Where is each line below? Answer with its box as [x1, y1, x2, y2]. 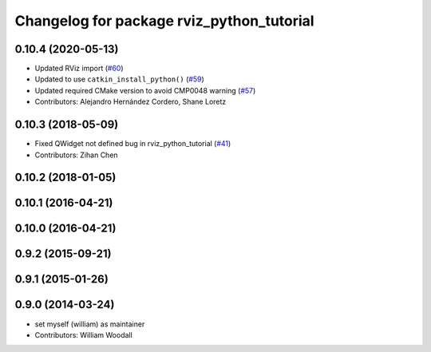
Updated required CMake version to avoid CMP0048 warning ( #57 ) [34, 85, 256, 95]
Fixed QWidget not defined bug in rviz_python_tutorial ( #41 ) [34, 139, 231, 148]
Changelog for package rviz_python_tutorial [14, 12, 314, 30]
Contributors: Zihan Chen [34, 150, 119, 160]
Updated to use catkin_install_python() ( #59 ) [34, 74, 204, 84]
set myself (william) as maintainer [34, 319, 145, 329]
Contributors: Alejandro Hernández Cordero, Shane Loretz [34, 97, 227, 107]
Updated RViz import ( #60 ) [34, 64, 124, 73]
